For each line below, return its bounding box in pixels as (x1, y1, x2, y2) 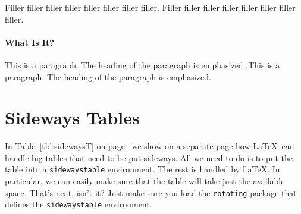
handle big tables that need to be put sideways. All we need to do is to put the (5, 151, 293, 163)
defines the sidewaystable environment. (5, 198, 152, 210)
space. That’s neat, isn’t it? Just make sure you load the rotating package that (5, 186, 297, 199)
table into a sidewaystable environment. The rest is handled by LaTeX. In (5, 163, 280, 175)
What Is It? (5, 36, 54, 48)
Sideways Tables (5, 105, 140, 130)
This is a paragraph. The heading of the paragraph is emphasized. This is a (5, 58, 280, 71)
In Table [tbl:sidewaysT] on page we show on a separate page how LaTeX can (5, 140, 294, 152)
